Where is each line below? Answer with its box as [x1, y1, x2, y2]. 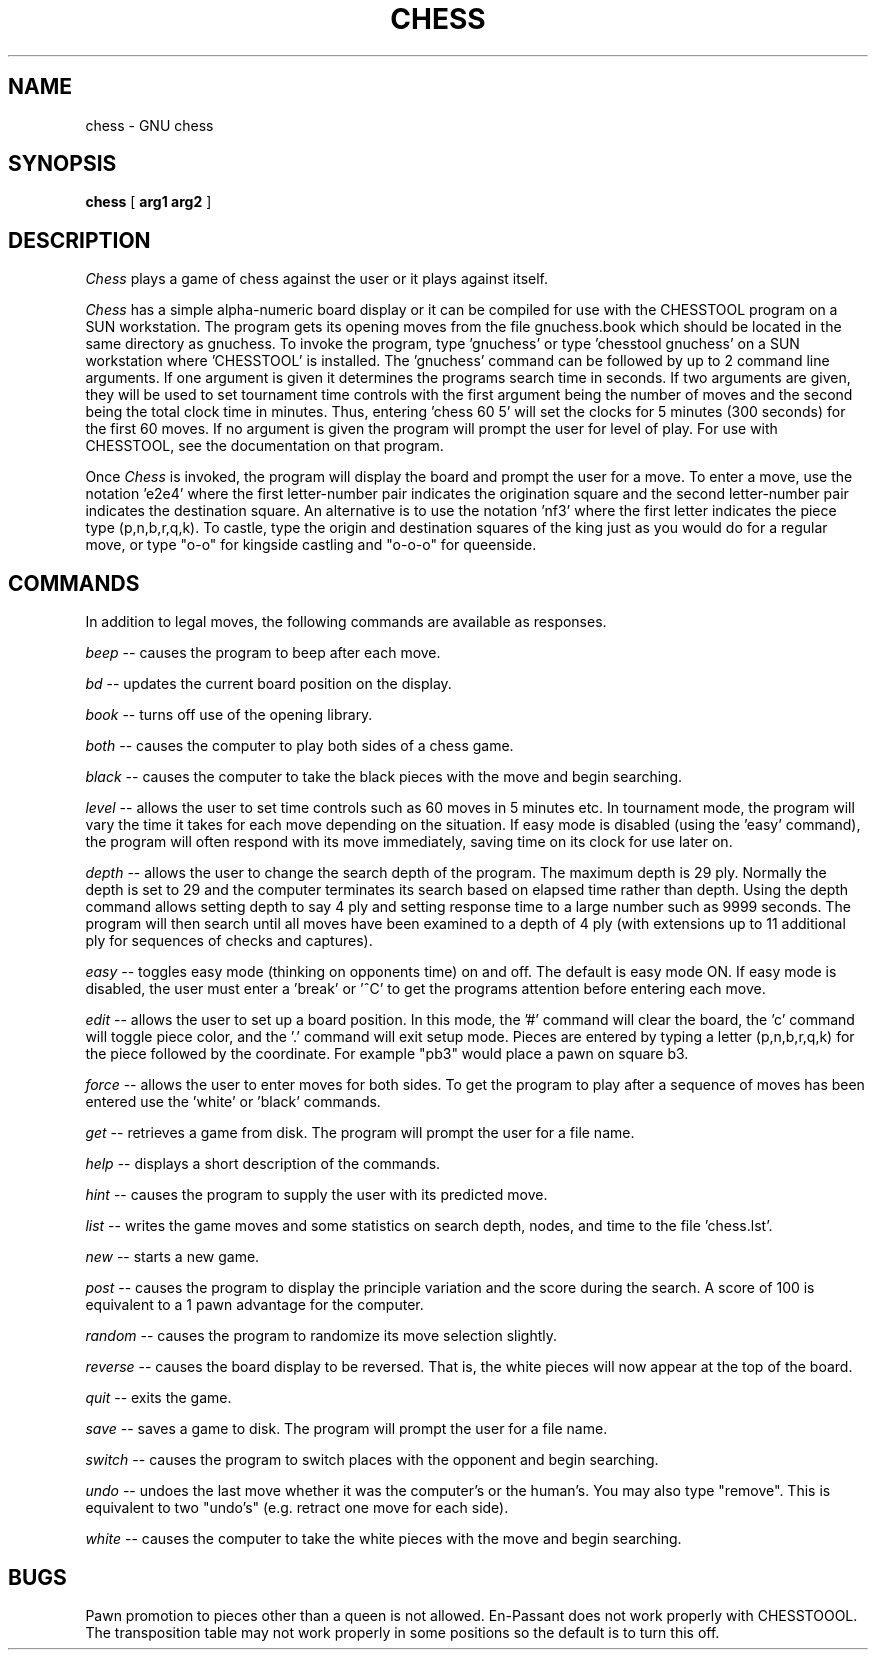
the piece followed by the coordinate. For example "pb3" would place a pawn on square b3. [85, 1045, 689, 1063]
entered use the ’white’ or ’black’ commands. [85, 1093, 381, 1111]
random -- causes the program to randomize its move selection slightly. [85, 1327, 558, 1345]
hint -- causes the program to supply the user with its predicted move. [85, 1186, 548, 1204]
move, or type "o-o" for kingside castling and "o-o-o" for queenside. [85, 536, 537, 554]
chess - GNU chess [85, 116, 214, 134]
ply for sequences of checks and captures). [85, 932, 373, 950]
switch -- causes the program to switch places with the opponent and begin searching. [85, 1451, 659, 1469]
